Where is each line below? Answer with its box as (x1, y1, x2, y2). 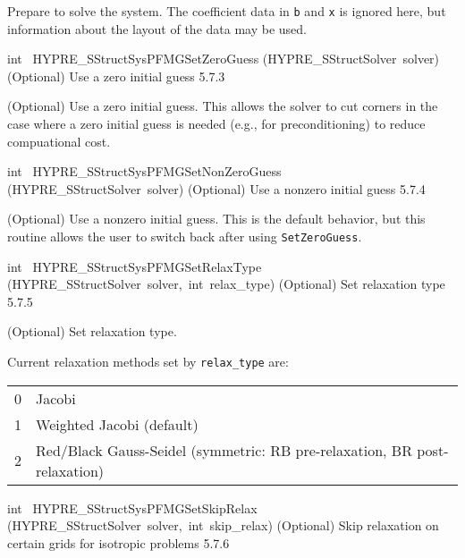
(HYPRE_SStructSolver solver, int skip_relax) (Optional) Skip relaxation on (7, 516, 439, 535)
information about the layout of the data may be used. (7, 19, 307, 38)
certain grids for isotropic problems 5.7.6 (7, 533, 230, 552)
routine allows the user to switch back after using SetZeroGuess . (7, 227, 362, 245)
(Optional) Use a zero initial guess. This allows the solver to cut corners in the (7, 97, 438, 115)
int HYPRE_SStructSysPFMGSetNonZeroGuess (7, 162, 282, 181)
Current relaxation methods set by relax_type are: (7, 352, 289, 371)
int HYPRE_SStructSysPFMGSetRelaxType (7, 257, 262, 275)
